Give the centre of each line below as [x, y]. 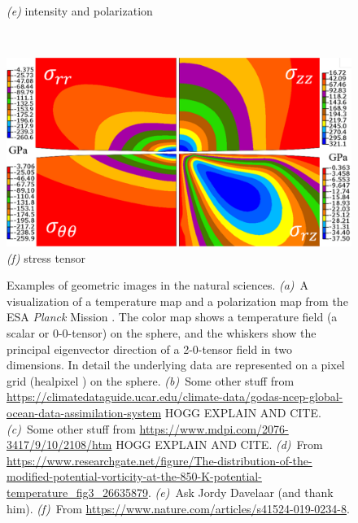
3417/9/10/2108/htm [59, 445]
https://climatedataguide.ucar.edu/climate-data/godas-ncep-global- [175, 397]
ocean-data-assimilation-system [84, 412]
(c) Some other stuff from [71, 428]
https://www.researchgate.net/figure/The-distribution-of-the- [159, 460]
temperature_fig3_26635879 [77, 492]
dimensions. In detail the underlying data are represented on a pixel [176, 365]
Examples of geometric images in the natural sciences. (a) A [158, 285]
